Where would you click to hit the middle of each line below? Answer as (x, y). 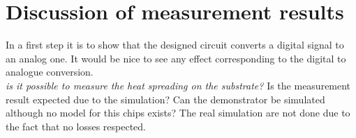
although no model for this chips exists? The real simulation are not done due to (178, 113)
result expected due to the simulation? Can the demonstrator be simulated (165, 99)
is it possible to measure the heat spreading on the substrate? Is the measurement (178, 85)
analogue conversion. (50, 72)
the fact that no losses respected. (76, 126)
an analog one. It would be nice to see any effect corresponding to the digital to (176, 58)
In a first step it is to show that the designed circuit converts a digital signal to (175, 45)
